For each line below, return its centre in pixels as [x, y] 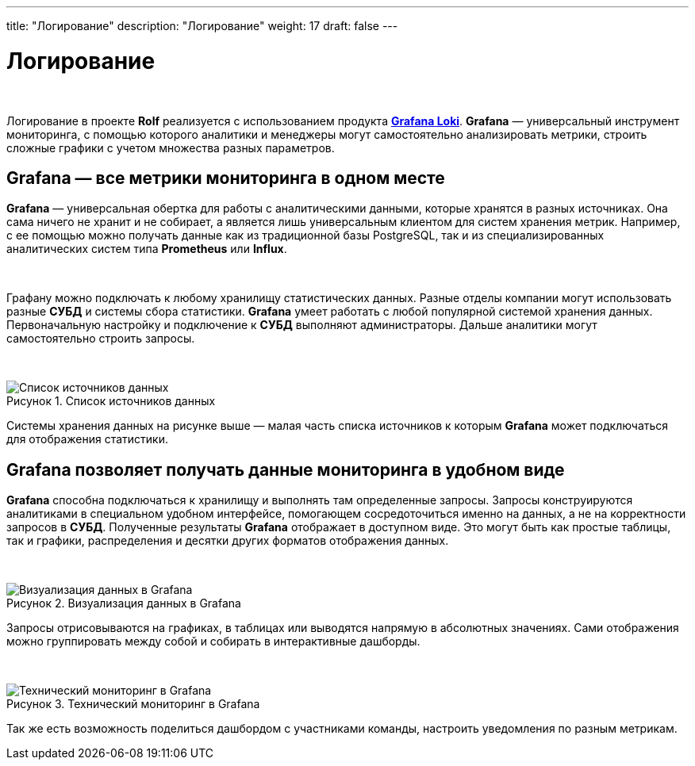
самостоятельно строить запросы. [101, 339]
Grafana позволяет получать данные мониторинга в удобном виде [286, 469]
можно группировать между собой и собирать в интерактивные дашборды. [213, 642]
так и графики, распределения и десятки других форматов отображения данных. [228, 541]
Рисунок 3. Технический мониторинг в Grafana [133, 704]
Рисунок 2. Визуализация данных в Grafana [124, 603]
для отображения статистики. [88, 439]
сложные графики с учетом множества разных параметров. [171, 147]
